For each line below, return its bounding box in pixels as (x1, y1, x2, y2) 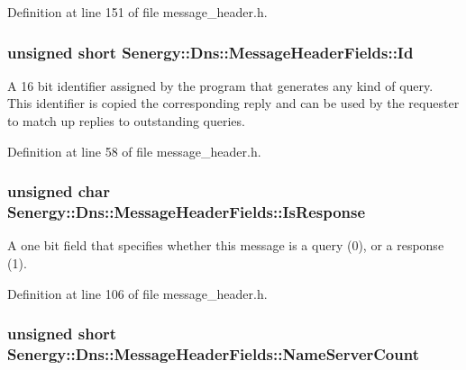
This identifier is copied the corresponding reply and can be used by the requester (7, 94, 460, 113)
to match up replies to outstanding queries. (7, 112, 245, 130)
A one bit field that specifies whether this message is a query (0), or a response (7, 236, 444, 255)
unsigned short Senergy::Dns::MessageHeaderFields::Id (7, 41, 414, 63)
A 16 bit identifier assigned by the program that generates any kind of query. (7, 76, 434, 95)
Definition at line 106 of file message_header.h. (7, 284, 268, 302)
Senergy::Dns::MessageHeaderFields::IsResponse (7, 201, 366, 223)
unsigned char (7, 180, 110, 203)
